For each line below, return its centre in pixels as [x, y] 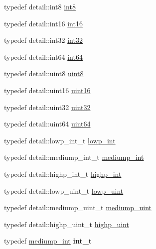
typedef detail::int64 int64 [43, 57]
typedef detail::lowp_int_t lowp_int [60, 140]
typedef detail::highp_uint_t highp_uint [67, 224]
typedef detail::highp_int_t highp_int [63, 174]
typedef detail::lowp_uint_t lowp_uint [64, 190]
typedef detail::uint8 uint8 [44, 73]
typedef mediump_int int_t [48, 241]
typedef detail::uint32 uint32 [47, 107]
